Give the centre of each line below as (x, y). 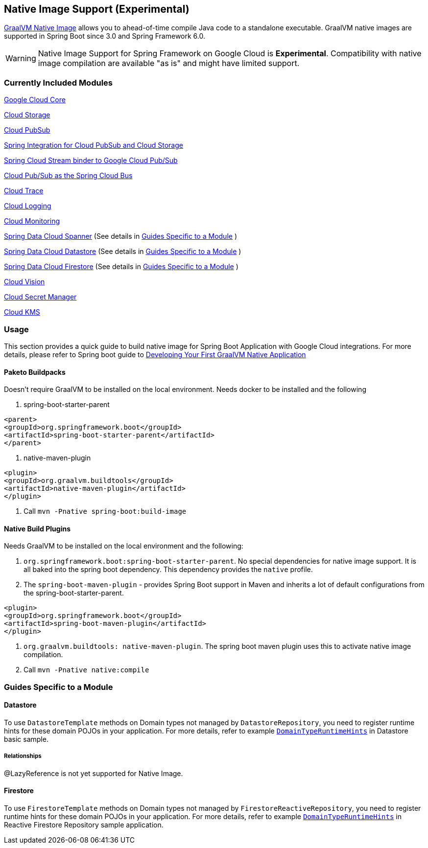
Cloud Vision (24, 282)
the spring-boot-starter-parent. (74, 593)
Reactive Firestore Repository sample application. (84, 825)
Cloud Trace (24, 191)
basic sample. (26, 739)
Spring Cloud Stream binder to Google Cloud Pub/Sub (91, 160)
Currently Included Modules (58, 82)
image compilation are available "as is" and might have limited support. (169, 63)
